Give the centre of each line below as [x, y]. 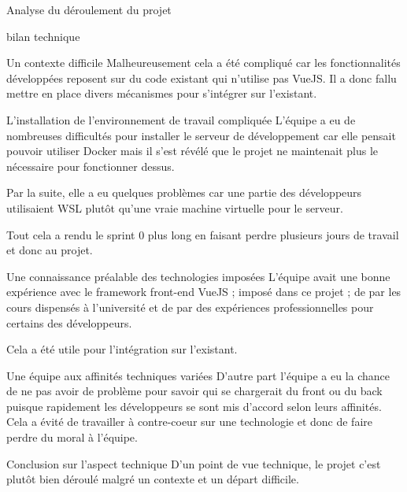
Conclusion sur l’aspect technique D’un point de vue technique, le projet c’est [194, 463]
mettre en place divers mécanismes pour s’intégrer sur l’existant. [162, 93]
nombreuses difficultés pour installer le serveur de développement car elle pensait [201, 135]
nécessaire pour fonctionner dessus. [91, 166]
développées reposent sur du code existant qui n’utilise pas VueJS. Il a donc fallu [202, 78]
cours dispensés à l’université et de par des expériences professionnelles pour [190, 307]
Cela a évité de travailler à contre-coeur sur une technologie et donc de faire [189, 422]
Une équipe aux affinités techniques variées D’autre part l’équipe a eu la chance [198, 375]
